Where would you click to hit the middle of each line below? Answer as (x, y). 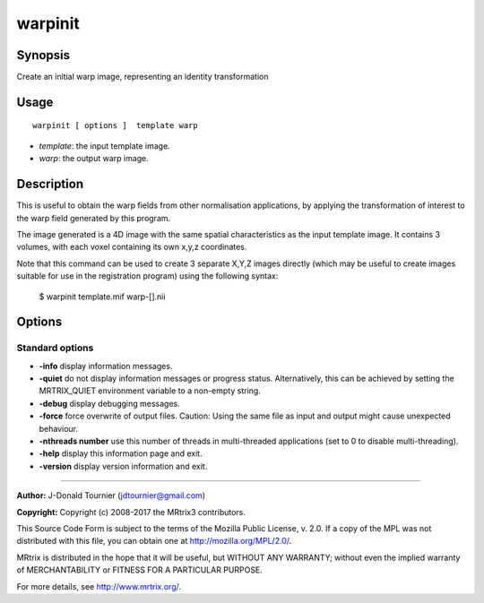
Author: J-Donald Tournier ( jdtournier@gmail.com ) (111, 495)
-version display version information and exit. (123, 466)
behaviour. (59, 428)
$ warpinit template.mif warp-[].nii (102, 297)
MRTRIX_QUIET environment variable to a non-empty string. (150, 391)
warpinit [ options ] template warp (116, 126)
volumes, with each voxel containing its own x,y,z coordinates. (132, 247)
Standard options (55, 348)
